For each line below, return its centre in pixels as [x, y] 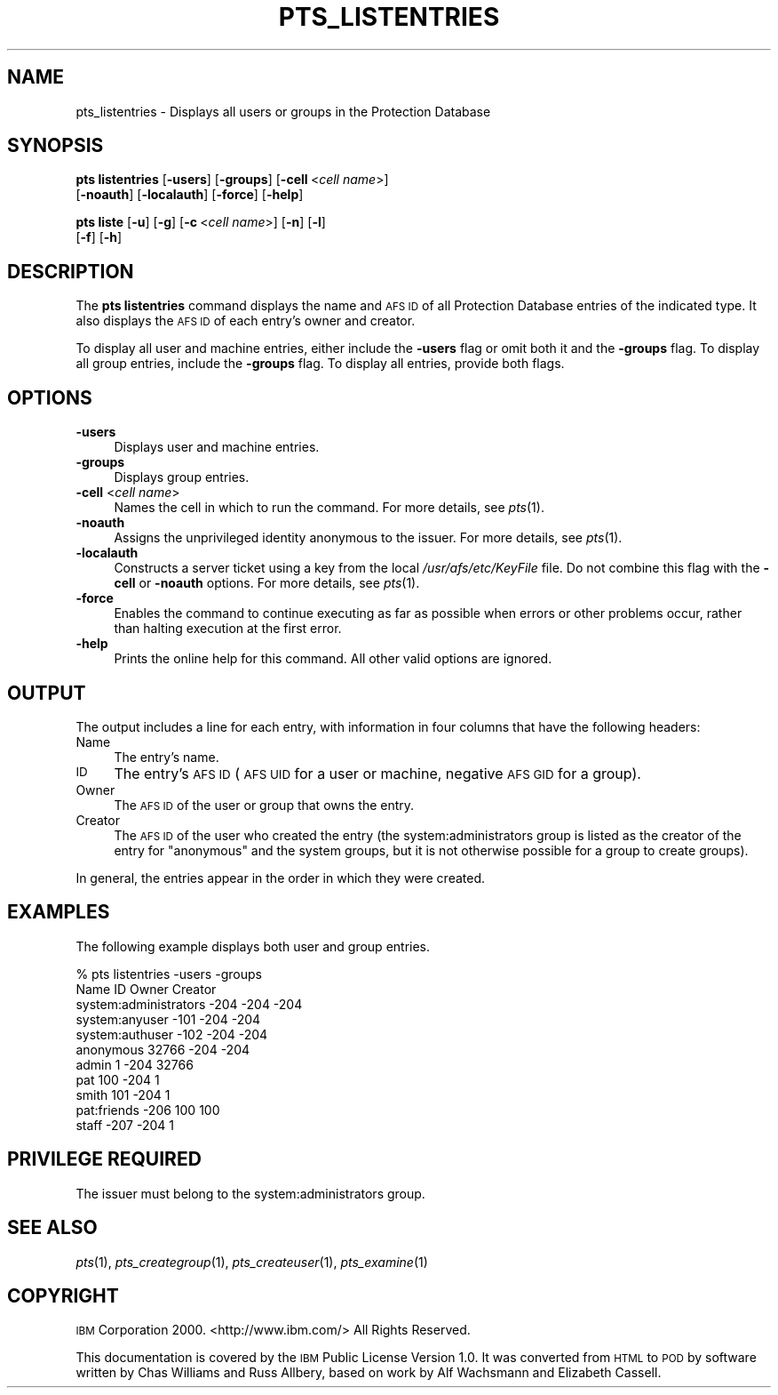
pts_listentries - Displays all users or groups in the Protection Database [283, 111]
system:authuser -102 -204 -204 [172, 1034]
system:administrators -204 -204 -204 [189, 1004]
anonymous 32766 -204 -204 [163, 1049]
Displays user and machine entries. [217, 447]
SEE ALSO [52, 1228]
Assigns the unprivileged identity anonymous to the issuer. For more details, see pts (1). [368, 538]
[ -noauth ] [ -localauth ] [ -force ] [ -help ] [190, 195]
